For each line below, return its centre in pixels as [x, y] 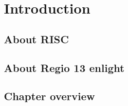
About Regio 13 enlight [64, 67]
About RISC [37, 39]
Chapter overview [49, 96]
